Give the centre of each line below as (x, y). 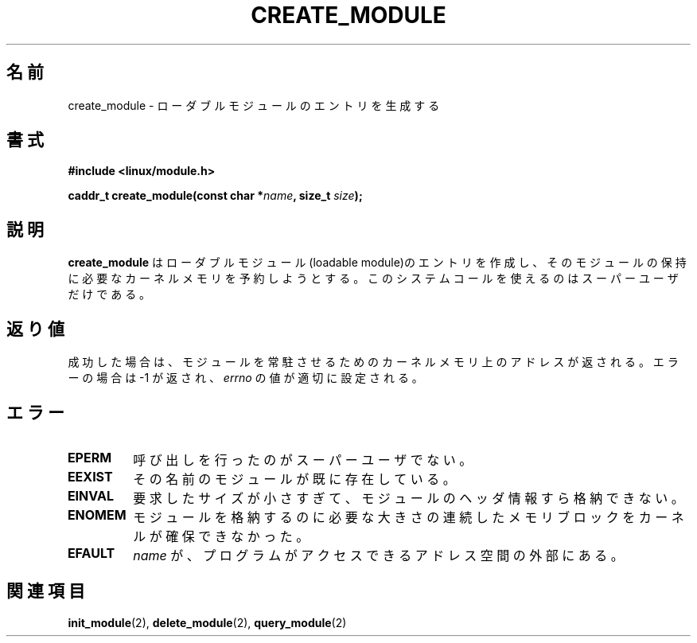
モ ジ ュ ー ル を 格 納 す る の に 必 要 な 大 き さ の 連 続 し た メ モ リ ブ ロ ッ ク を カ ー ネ (409, 517)
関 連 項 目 (46, 591)
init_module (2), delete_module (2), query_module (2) (207, 622)
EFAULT (91, 553)
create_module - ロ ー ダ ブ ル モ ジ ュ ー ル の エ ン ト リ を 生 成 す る (254, 105)
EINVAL (90, 495)
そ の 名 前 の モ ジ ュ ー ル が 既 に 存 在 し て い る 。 (294, 479)
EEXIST (90, 476)
